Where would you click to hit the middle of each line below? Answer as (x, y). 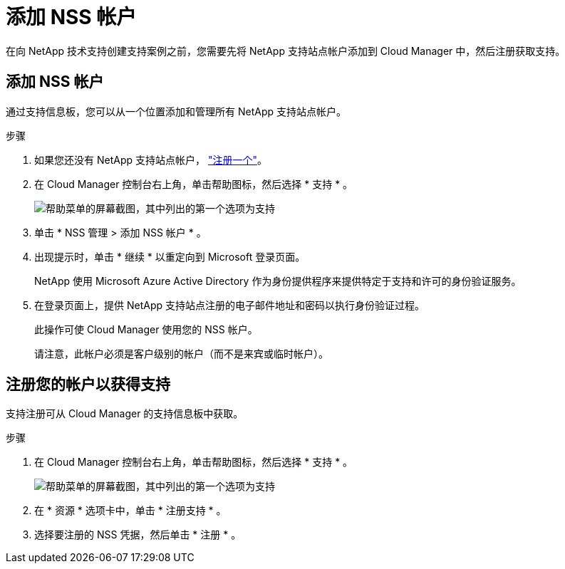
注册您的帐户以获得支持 (88, 385)
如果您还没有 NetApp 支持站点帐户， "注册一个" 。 (151, 160)
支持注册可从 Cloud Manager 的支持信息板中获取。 (125, 414)
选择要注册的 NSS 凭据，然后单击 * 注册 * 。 (138, 535)
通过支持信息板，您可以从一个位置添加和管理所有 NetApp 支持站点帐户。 (176, 111)
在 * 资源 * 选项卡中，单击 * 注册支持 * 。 (130, 511)
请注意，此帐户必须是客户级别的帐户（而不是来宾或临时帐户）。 (181, 353)
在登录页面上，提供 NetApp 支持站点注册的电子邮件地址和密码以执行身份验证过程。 (229, 305)
